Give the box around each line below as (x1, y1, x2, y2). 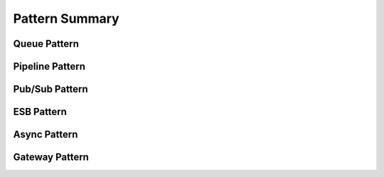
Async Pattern (13, 129, 78, 141)
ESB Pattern (13, 106, 68, 118)
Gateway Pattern (13, 151, 89, 163)
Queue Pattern (13, 38, 80, 50)
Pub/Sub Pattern (13, 83, 88, 95)
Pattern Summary (13, 11, 120, 26)
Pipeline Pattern (13, 60, 85, 73)
